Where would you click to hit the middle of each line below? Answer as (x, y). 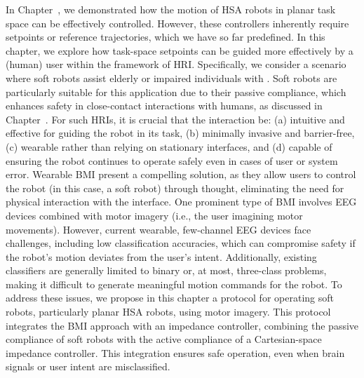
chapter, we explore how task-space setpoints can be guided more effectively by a (180, 50)
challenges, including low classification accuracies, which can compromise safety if (181, 243)
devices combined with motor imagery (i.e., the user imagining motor (154, 215)
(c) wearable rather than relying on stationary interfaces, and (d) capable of (169, 146)
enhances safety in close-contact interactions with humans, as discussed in (164, 106)
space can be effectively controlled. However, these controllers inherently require (177, 23)
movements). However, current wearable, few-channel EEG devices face (159, 229)
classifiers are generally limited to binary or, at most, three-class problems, (166, 270)
